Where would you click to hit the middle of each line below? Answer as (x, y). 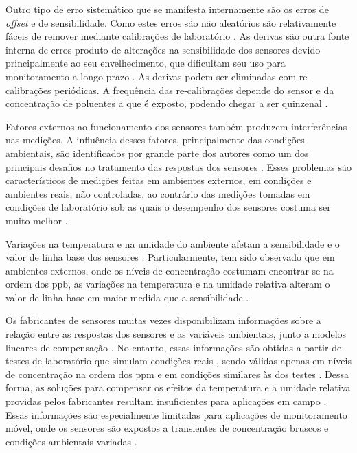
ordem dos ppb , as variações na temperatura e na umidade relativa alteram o (168, 284)
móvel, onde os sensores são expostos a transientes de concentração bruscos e (167, 428)
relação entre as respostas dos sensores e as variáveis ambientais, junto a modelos (176, 334)
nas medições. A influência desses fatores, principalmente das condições (155, 140)
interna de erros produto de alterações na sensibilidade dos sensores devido (163, 49)
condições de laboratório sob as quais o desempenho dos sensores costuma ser (168, 207)
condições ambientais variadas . (71, 441)
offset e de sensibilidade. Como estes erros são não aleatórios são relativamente (171, 22)
